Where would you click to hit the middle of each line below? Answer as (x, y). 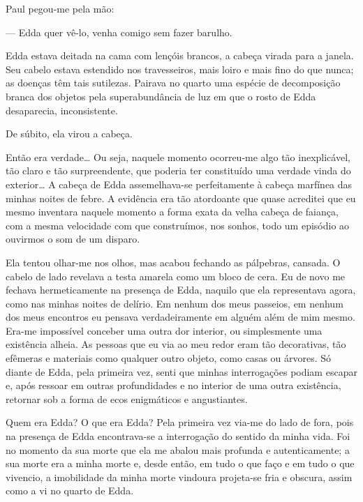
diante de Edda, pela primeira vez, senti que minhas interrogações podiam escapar (181, 371)
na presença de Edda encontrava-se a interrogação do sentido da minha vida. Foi (178, 436)
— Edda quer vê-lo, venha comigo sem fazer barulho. (119, 32)
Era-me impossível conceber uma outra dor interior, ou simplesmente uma (164, 330)
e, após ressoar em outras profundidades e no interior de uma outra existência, (173, 385)
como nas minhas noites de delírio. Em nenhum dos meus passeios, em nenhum (175, 303)
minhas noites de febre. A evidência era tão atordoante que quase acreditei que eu (181, 198)
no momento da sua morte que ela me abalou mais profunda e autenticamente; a (178, 449)
